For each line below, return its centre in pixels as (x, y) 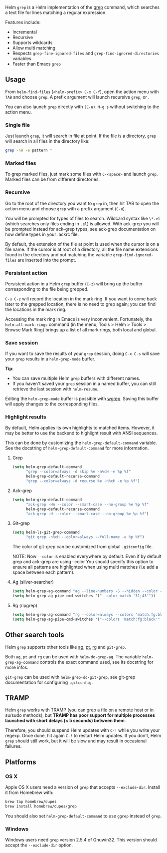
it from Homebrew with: (29, 792)
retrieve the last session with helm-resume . (55, 389)
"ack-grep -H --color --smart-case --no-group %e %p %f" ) (87, 514)
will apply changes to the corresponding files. (52, 404)
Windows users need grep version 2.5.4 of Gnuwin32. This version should (81, 840)
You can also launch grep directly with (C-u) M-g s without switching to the (82, 107)
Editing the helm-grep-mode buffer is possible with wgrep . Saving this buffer (82, 399)
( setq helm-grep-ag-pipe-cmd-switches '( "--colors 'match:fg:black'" (86, 619)
